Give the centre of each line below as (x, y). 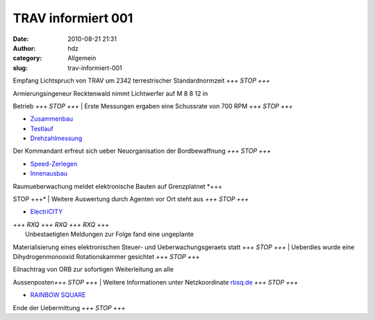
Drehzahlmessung (56, 138)
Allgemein (82, 58)
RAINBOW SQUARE (58, 295)
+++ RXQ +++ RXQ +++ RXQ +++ (61, 224)
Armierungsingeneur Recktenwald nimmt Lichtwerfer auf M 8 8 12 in (110, 93)
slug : (20, 68)
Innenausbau (49, 174)
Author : (24, 48)
